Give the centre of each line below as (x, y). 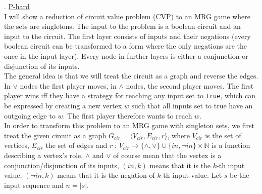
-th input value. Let (191, 175)
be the (239, 175)
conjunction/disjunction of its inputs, (62, 165)
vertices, (17, 145)
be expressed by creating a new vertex (63, 105)
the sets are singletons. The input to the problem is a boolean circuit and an (122, 26)
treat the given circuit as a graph (55, 135)
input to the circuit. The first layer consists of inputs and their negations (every (127, 36)
